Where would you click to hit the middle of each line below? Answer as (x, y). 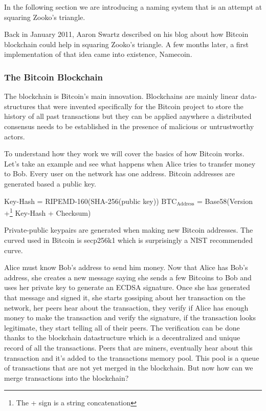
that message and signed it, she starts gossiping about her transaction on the (125, 297)
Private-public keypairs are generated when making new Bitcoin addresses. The (129, 230)
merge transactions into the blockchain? (66, 377)
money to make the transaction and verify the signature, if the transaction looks (130, 317)
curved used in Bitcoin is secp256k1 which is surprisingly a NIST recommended (129, 240)
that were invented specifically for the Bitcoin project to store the (140, 106)
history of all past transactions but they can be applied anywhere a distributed (128, 116)
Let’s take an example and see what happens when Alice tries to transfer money (130, 163)
